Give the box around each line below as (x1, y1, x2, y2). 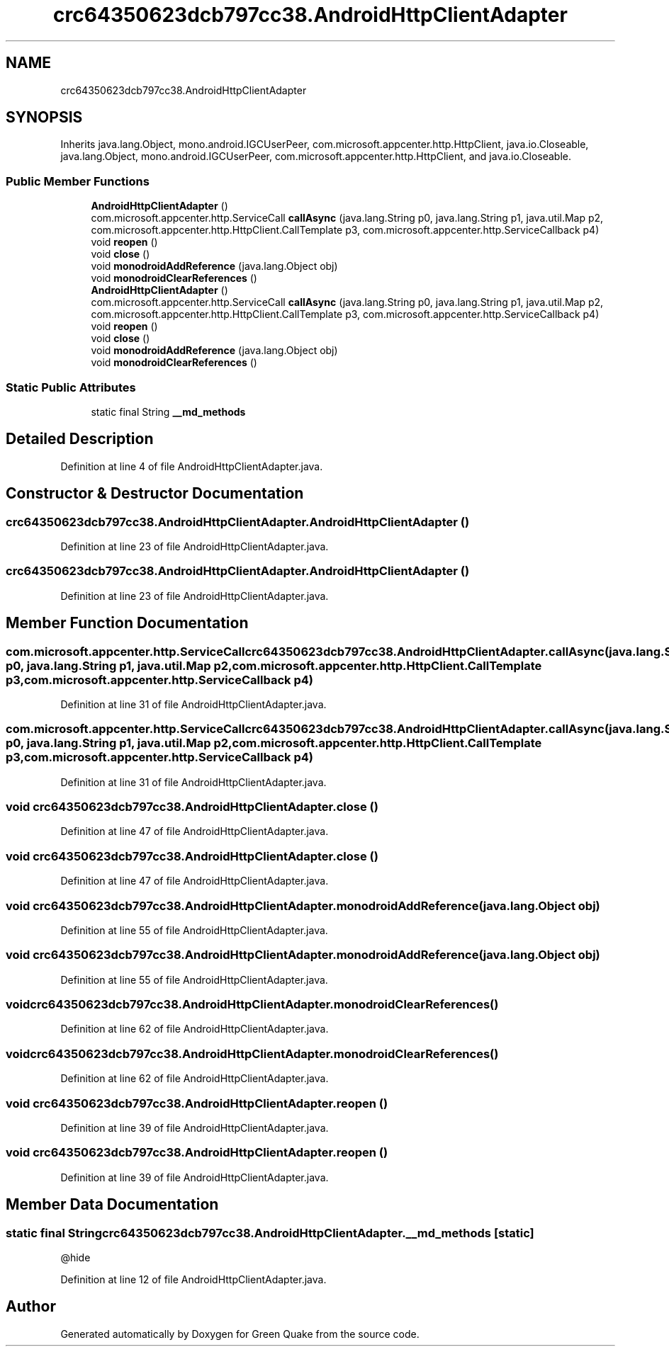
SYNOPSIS (6, 108, 83, 127)
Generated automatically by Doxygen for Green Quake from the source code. (60, 1327, 420, 1340)
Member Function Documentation (6, 614, 249, 632)
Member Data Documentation (6, 1195, 219, 1214)
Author (6, 1297, 56, 1316)
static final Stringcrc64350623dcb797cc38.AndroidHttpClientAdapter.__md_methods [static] (6, 1225, 534, 1240)
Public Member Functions (6, 174, 150, 188)
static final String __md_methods (91, 405, 246, 418)
